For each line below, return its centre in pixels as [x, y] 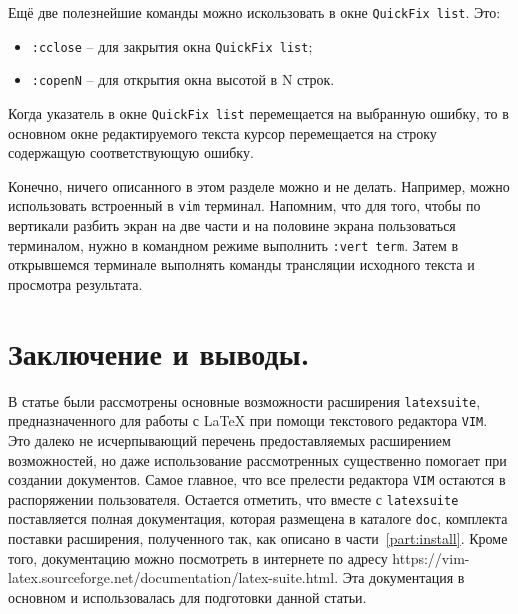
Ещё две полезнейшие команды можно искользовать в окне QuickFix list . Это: [254, 12]
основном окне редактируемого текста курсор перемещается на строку [222, 132]
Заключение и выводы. [159, 352]
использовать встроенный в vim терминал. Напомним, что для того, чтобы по [244, 205]
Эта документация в [403, 577]
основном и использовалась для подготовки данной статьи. [187, 596]
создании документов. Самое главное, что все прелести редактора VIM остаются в [257, 479]
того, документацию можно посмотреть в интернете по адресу [198, 557]
